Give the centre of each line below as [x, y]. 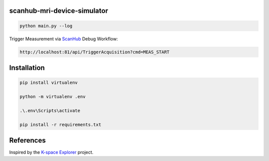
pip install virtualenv [49, 83]
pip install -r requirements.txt [61, 124]
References [27, 140]
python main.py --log [46, 26]
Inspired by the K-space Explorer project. [51, 153]
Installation [27, 68]
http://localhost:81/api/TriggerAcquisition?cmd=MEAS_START [95, 52]
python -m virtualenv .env [53, 96]
